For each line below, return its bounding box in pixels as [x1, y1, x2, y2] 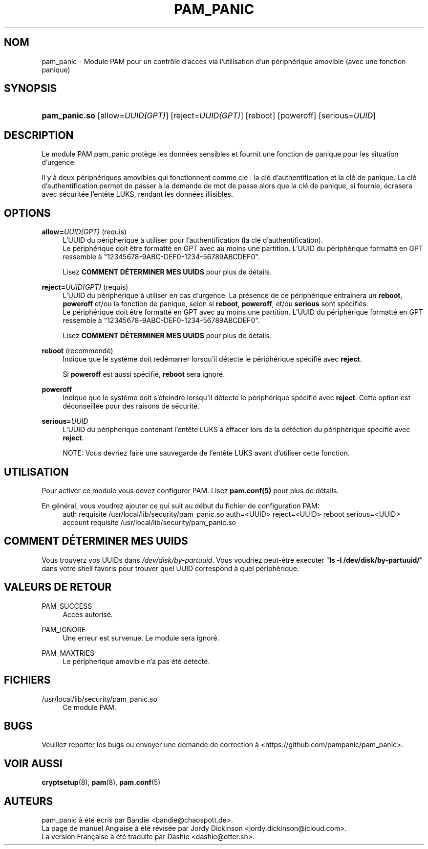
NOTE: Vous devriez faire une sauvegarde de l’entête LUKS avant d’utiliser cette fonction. [63, 449, 350, 458]
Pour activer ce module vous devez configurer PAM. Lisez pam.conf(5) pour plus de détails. [42, 486, 339, 495]
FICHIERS [4, 674, 51, 687]
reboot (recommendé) [42, 346, 113, 355]
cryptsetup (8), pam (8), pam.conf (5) [42, 778, 161, 787]
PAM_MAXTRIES [42, 648, 94, 657]
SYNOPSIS [4, 82, 57, 95]
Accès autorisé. [63, 610, 113, 619]
